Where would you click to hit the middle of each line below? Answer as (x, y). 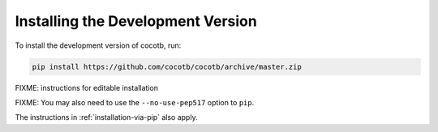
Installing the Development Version (136, 21)
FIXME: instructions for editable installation (86, 87)
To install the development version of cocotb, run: (98, 45)
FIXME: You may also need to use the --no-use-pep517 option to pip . (135, 102)
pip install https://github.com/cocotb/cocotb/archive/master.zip (167, 66)
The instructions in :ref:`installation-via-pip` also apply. (106, 117)
